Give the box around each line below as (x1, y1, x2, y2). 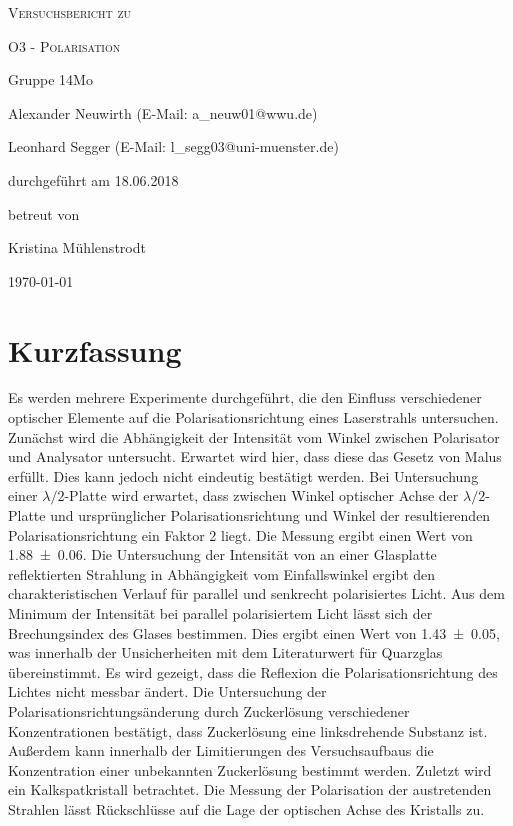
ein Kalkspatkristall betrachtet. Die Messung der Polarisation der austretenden (8, 779, 492, 800)
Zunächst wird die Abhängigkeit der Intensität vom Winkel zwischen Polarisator (8, 426, 500, 447)
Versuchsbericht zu (8, 2, 132, 22)
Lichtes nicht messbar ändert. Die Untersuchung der (8, 681, 327, 702)
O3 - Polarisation (8, 35, 121, 56)
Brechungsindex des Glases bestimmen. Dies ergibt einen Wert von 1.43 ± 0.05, (8, 622, 500, 643)
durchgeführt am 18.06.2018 (8, 169, 179, 190)
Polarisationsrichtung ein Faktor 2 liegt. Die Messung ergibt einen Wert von (8, 524, 473, 545)
